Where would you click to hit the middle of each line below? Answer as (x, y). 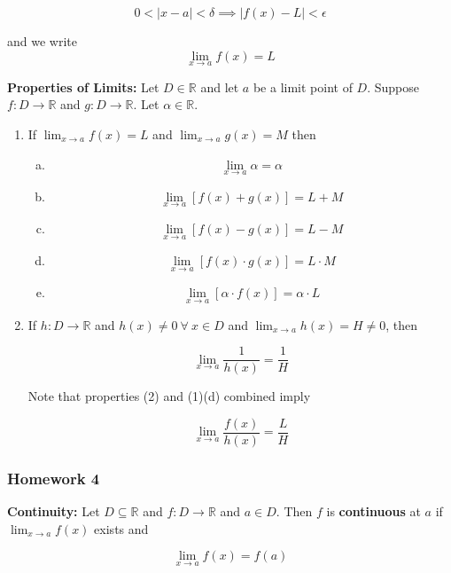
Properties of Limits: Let (83, 86)
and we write (42, 41)
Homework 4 (54, 478)
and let (220, 86)
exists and (121, 528)
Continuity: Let (54, 511)
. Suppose (393, 86)
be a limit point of (303, 86)
